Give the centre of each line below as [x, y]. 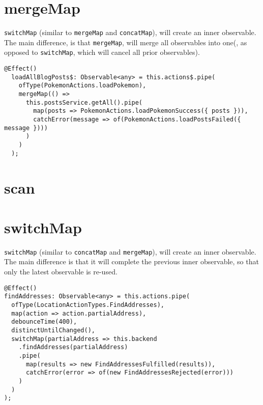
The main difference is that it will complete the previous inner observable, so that [131, 261]
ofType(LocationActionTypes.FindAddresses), [88, 305]
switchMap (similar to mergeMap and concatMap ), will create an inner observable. [130, 32]
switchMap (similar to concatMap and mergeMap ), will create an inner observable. [130, 251]
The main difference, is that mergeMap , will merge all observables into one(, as [126, 42]
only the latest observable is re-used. [61, 272]
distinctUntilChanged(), [53, 330]
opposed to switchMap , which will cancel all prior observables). [102, 52]
